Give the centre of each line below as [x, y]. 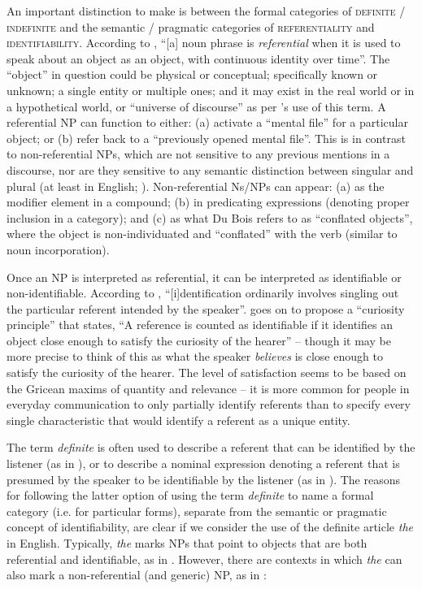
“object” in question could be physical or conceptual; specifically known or [192, 74]
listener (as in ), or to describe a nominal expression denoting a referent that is [203, 463]
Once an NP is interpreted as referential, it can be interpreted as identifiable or [204, 277]
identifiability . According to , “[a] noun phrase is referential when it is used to [204, 43]
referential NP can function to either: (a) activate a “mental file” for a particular [207, 122]
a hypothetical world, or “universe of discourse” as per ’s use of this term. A [196, 106]
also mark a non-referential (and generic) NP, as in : [137, 575]
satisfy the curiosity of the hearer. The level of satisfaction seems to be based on [207, 372]
